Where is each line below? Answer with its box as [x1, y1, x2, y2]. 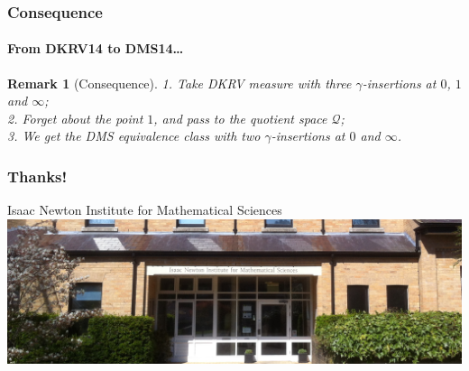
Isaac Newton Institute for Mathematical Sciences [7, 200, 282, 219]
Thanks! [7, 164, 68, 187]
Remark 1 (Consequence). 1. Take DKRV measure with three [7, 73, 352, 92]
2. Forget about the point [7, 108, 143, 127]
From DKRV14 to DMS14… [7, 39, 184, 58]
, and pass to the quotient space [153, 108, 327, 127]
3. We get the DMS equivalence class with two [7, 126, 261, 145]
